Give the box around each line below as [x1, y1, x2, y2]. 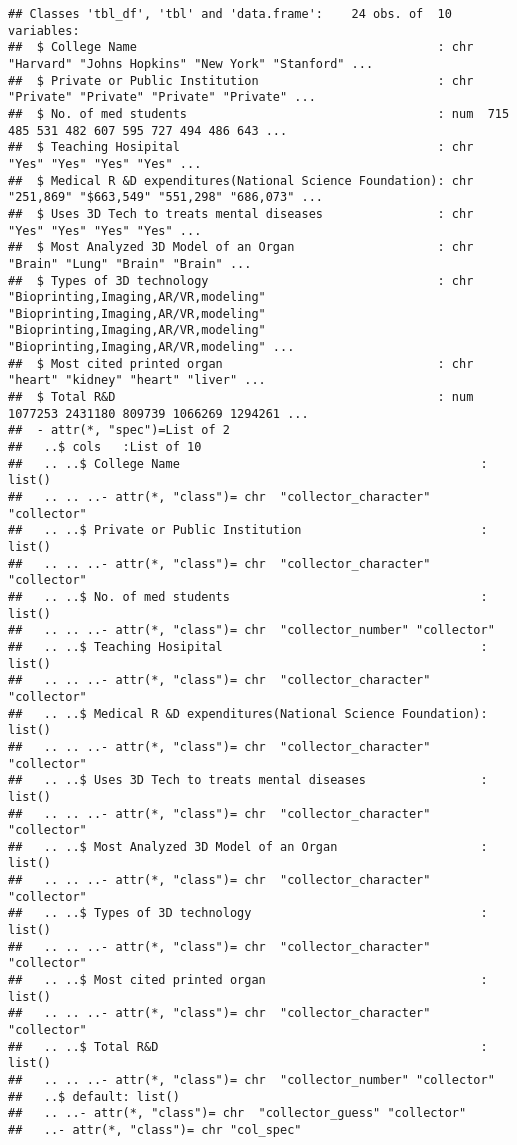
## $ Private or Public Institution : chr [8, 73, 474, 88]
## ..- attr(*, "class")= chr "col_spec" [8, 1122, 302, 1137]
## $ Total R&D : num [8, 390, 474, 405]
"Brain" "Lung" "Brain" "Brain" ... [8, 256, 252, 271]
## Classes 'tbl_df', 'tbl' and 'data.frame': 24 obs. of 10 [8, 7, 452, 21]
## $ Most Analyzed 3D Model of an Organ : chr [8, 240, 474, 255]
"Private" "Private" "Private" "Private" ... [8, 90, 316, 105]
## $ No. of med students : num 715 [8, 106, 510, 121]
